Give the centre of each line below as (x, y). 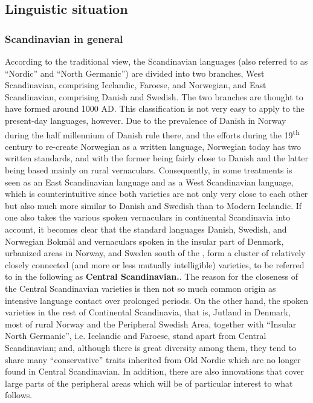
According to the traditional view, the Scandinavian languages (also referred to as (156, 61)
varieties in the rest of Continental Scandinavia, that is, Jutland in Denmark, (148, 312)
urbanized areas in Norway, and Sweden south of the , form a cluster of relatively (155, 253)
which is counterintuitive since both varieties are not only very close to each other (156, 194)
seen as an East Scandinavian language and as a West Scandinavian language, (149, 182)
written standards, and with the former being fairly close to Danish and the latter (157, 158)
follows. (19, 395)
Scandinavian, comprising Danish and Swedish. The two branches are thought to (154, 96)
